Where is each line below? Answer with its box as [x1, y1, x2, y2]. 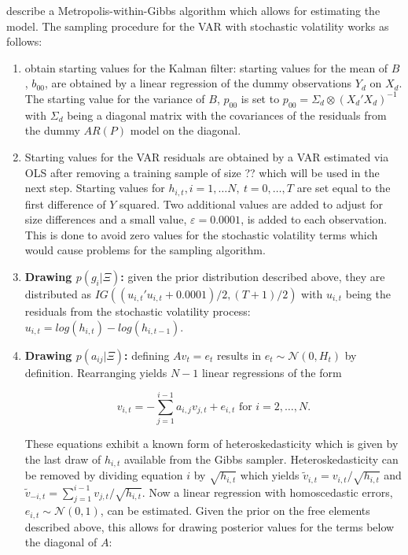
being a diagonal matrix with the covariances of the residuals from [67, 106, 387, 123]
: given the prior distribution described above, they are [120, 268, 385, 284]
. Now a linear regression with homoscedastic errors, [142, 483, 393, 500]
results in [216, 346, 262, 363]
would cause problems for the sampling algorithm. [24, 242, 266, 258]
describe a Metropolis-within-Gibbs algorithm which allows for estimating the [6, 2, 380, 18]
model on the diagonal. [130, 122, 241, 139]
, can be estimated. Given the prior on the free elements [100, 502, 370, 519]
